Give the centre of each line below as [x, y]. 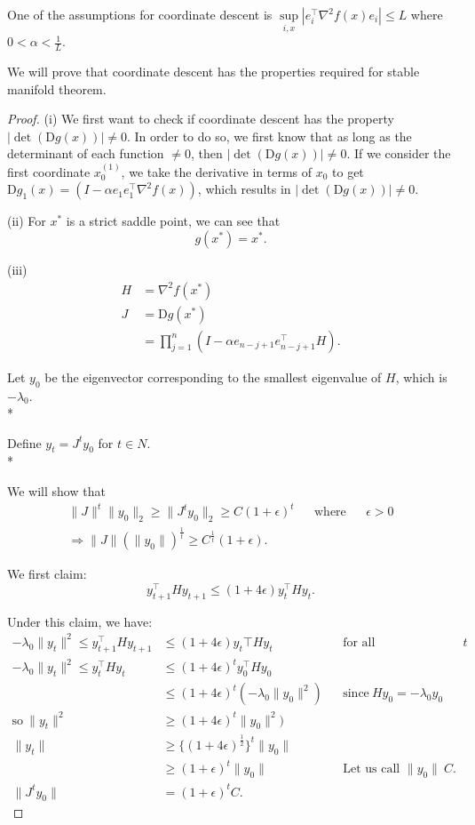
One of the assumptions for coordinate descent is [140, 14]
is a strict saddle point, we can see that [173, 221]
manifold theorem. [57, 88]
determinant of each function [86, 153]
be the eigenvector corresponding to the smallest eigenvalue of [213, 376]
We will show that [56, 491]
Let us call [372, 769]
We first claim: [47, 574]
